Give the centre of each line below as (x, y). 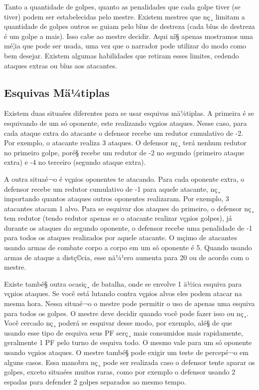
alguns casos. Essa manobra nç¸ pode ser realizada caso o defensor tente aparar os (129, 362)
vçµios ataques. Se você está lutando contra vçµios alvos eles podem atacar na (123, 293)
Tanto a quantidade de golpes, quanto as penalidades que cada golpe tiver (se (122, 6)
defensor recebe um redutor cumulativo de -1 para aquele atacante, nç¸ (112, 189)
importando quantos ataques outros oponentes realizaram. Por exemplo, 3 (117, 198)
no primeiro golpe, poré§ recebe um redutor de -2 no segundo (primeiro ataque (124, 152)
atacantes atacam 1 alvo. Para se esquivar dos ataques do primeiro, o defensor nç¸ (129, 208)
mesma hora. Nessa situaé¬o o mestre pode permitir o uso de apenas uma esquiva (129, 303)
